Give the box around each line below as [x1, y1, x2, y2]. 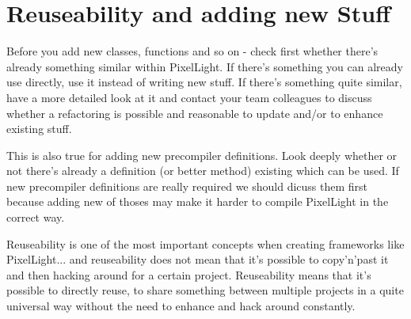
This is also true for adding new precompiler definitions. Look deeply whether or [6, 146, 398, 163]
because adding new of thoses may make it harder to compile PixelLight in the [6, 193, 389, 210]
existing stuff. [6, 120, 72, 137]
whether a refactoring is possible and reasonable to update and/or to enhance [6, 104, 383, 121]
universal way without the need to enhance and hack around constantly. [6, 298, 356, 314]
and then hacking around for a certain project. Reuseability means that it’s [6, 266, 371, 283]
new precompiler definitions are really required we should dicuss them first [6, 177, 368, 194]
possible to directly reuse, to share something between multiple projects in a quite [6, 282, 404, 298]
